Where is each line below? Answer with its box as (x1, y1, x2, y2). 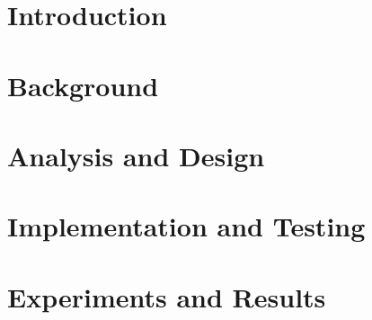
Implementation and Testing (7, 208, 366, 244)
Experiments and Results (7, 278, 326, 315)
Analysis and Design (7, 137, 265, 173)
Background (7, 67, 159, 103)
